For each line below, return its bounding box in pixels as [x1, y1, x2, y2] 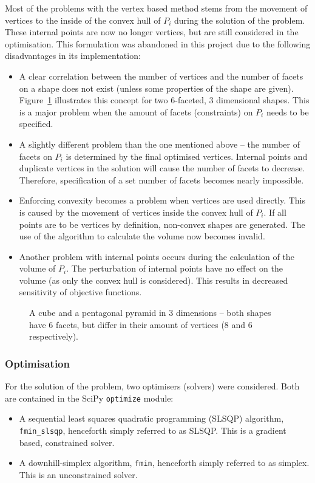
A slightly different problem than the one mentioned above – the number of [19, 137, 300, 150]
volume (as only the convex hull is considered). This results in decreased [19, 273, 288, 286]
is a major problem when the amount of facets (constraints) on [19, 105, 253, 118]
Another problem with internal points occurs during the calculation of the [19, 250, 294, 262]
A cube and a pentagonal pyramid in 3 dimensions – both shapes [29, 306, 271, 319]
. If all [263, 205, 286, 218]
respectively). [29, 330, 79, 343]
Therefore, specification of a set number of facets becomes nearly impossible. [19, 173, 304, 186]
